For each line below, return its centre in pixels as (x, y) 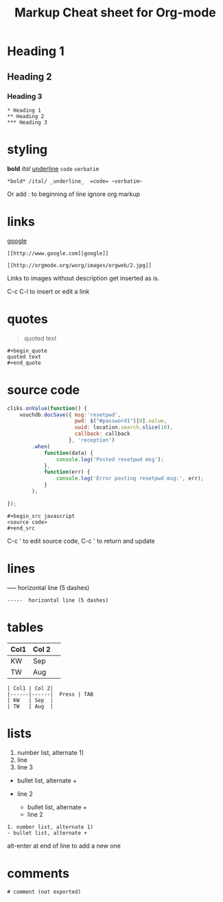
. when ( (41, 447)
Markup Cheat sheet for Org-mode (115, 13)
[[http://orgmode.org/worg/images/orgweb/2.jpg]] (80, 265)
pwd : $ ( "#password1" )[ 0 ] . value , (121, 421)
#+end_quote (24, 363)
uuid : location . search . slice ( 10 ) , (124, 427)
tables (25, 627)
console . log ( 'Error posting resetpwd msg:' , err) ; (130, 479)
